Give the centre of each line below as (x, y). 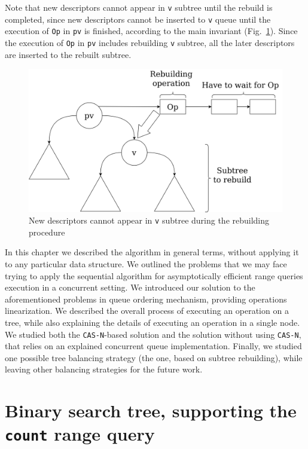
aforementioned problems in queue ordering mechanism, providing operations (146, 299)
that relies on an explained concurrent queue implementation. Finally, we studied (153, 346)
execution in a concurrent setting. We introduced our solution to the (130, 287)
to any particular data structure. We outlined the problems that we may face (146, 263)
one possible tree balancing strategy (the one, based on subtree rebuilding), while (154, 357)
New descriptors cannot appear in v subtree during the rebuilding (149, 220)
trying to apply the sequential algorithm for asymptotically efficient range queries (154, 275)
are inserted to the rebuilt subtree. (68, 54)
